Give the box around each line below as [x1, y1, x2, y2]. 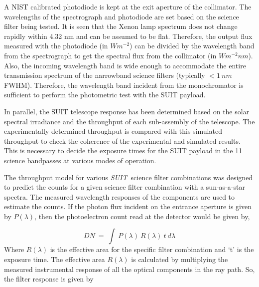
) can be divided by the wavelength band [129, 40, 255, 51]
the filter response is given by [4, 274, 94, 284]
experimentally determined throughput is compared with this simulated [4, 126, 222, 136]
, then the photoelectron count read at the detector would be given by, [34, 211, 250, 221]
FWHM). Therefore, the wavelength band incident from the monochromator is [4, 79, 244, 90]
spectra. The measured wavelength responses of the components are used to [4, 191, 235, 202]
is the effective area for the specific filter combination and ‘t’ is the [50, 244, 254, 255]
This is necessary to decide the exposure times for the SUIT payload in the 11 [4, 145, 243, 156]
